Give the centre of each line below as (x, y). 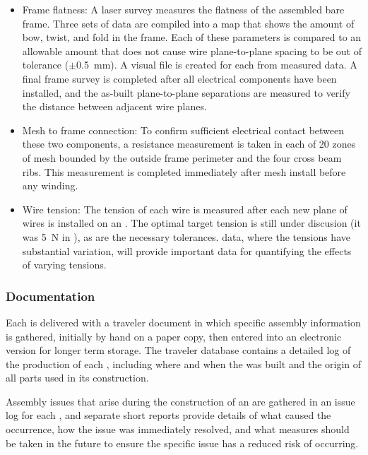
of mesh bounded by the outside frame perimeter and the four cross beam (182, 157)
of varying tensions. (64, 265)
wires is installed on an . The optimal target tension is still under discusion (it (191, 223)
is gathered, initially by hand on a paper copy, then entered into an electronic (174, 336)
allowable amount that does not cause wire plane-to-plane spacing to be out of (192, 51)
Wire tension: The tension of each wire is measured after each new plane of (185, 209)
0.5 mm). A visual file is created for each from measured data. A (217, 65)
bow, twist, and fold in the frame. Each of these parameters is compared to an (192, 37)
